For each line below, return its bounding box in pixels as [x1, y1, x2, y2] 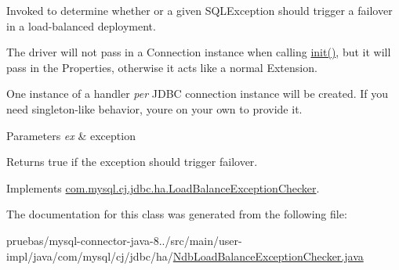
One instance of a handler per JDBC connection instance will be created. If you [6, 85, 389, 102]
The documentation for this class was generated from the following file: [6, 206, 347, 222]
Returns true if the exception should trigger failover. [6, 153, 258, 170]
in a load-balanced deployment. [6, 17, 156, 34]
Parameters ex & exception [6, 127, 136, 143]
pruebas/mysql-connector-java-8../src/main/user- [6, 232, 242, 248]
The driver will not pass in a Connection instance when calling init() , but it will [6, 44, 391, 60]
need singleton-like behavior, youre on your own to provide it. [6, 100, 303, 117]
